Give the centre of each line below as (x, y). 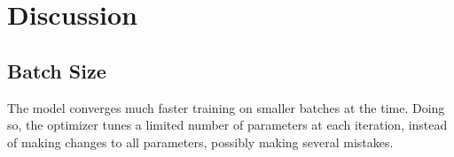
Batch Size (57, 70)
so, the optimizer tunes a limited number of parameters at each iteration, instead (227, 125)
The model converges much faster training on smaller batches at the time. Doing (226, 107)
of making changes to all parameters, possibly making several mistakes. (200, 142)
